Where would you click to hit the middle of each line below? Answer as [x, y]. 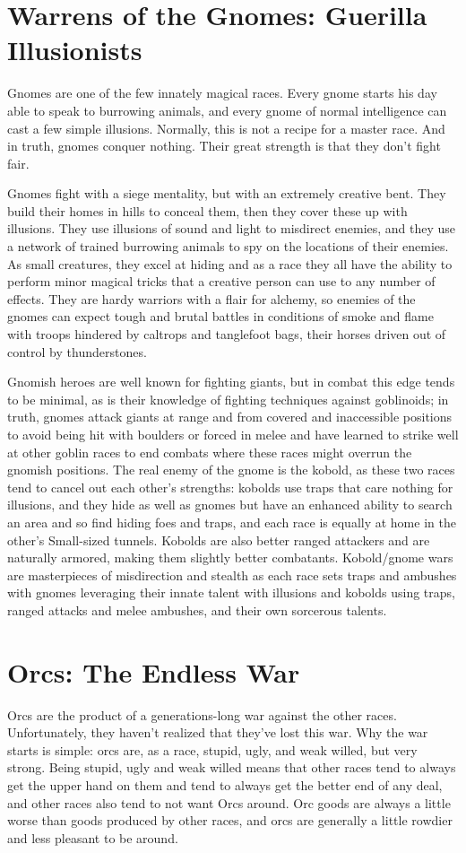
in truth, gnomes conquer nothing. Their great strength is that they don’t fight [224, 146]
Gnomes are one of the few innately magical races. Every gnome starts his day [222, 93]
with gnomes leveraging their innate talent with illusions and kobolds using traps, [231, 592]
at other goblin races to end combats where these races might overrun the [210, 452]
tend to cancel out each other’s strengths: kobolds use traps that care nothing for [230, 487]
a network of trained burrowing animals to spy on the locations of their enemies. [228, 246]
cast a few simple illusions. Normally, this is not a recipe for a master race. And [226, 128]
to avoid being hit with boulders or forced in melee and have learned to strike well [233, 434]
